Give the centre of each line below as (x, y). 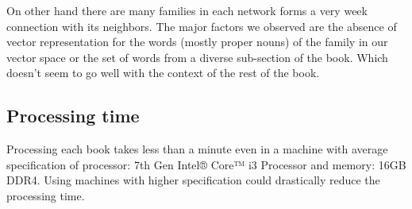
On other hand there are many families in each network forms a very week (187, 10)
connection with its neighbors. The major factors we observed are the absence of (202, 26)
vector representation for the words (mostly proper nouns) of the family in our (197, 42)
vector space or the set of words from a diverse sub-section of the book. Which (197, 57)
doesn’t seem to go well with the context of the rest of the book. (163, 73)
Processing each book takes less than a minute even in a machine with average (197, 149)
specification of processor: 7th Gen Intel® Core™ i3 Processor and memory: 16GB (206, 164)
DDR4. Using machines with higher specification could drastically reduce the (193, 180)
